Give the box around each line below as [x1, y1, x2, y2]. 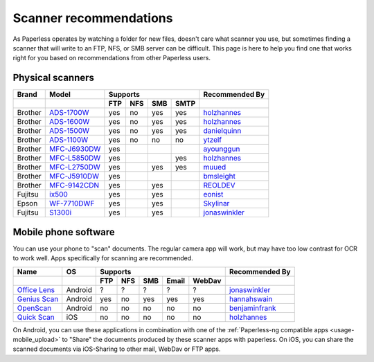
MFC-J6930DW [49, 144, 101, 154]
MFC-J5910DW [49, 172, 100, 181]
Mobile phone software [12, 226, 116, 238]
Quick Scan [17, 312, 55, 322]
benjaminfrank [229, 303, 276, 313]
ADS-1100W [49, 135, 89, 145]
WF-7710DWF [49, 199, 95, 208]
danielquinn [203, 126, 242, 136]
